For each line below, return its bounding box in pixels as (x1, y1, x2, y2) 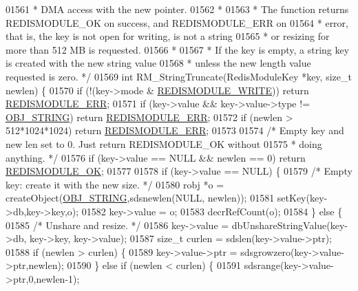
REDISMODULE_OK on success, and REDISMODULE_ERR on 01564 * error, (6, 15, 348, 30)
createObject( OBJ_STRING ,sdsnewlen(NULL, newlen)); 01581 (6, 191, 275, 205)
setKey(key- (277, 191, 328, 205)
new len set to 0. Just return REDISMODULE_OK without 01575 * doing (6, 136, 322, 151)
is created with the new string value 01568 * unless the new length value (6, 56, 311, 70)
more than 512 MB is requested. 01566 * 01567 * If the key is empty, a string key (6, 42, 350, 56)
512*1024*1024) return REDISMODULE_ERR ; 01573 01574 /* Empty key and (6, 123, 344, 138)
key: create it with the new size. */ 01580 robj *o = (6, 177, 224, 191)
